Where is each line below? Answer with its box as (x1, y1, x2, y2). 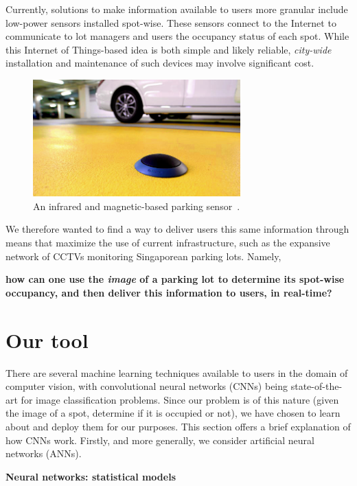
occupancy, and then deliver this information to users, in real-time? (5, 285, 332, 299)
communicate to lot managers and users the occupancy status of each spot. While (5, 29, 349, 43)
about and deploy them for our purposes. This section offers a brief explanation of (5, 419, 351, 433)
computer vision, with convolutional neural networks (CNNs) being (5, 379, 288, 393)
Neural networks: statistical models (5, 469, 176, 483)
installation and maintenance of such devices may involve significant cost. (5, 56, 314, 70)
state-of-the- (290, 379, 343, 393)
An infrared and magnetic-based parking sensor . (33, 198, 240, 213)
